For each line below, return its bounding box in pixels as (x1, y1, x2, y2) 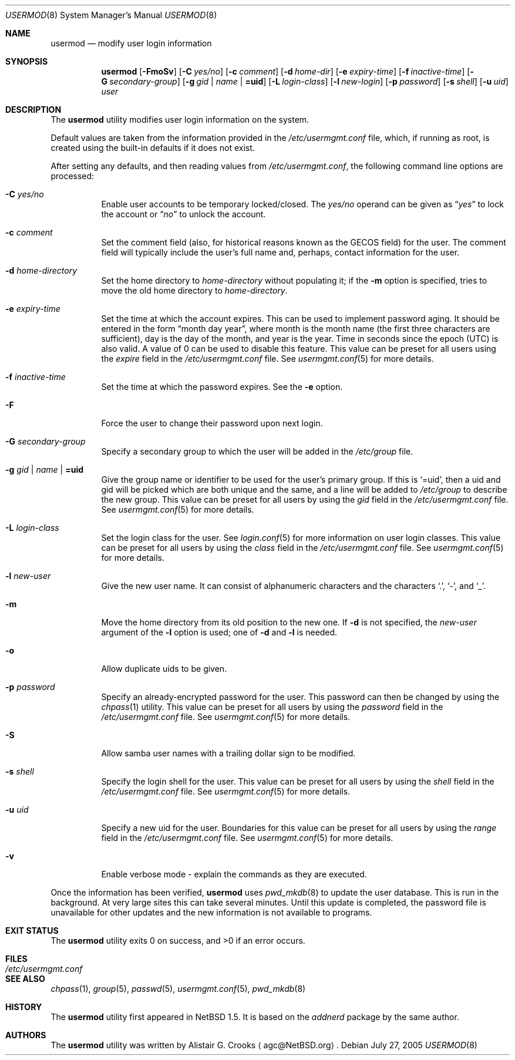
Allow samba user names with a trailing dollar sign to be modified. (101, 748, 356, 758)
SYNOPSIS (5, 56, 48, 66)
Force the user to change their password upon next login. (101, 418, 323, 428)
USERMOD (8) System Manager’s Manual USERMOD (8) (5, 10, 217, 20)
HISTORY (5, 1002, 42, 1012)
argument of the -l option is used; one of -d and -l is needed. (101, 627, 338, 637)
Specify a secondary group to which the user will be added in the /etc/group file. (101, 446, 413, 456)
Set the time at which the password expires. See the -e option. (101, 382, 343, 392)
